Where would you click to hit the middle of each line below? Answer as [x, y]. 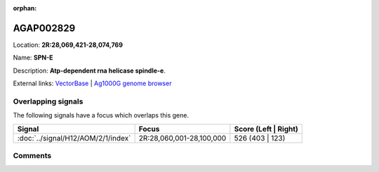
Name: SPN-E [33, 58]
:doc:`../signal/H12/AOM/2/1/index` [74, 138]
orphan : [25, 8]
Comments [32, 155]
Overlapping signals [48, 101]
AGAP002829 [44, 28]
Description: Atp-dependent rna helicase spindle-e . [89, 71]
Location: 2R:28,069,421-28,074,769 [68, 45]
